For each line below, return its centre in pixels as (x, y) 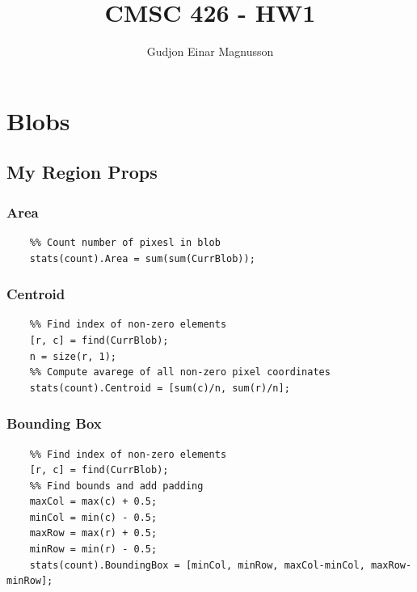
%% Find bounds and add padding (116, 486)
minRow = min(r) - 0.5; (93, 550)
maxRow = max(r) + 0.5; (93, 533)
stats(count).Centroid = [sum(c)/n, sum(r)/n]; (160, 388)
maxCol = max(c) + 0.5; (93, 502)
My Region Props (82, 172)
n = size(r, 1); (73, 356)
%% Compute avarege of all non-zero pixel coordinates (180, 372)
